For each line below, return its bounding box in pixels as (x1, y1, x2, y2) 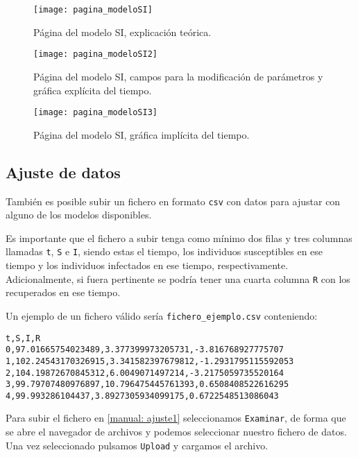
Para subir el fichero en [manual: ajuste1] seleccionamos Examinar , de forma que (6, 411, 346, 425)
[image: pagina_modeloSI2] (33, 49, 157, 60)
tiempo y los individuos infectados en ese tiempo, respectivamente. (6, 258, 289, 273)
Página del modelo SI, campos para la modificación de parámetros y (33, 69, 323, 83)
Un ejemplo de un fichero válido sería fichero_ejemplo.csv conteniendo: (6, 308, 318, 322)
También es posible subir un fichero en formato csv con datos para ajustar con (6, 193, 341, 208)
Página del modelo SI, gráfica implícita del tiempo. (33, 127, 250, 141)
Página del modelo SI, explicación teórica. (33, 24, 212, 39)
